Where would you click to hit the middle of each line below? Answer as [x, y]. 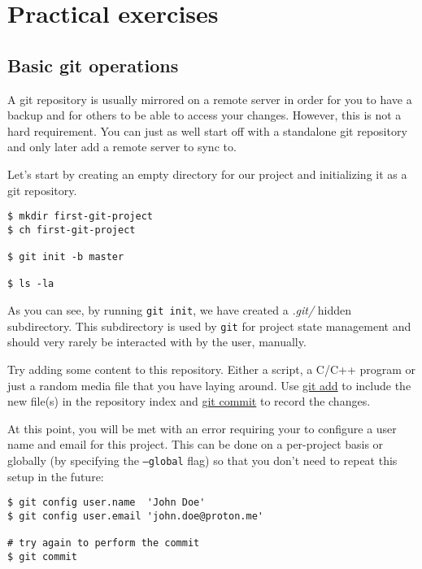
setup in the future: [56, 476]
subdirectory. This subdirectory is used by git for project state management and [209, 326]
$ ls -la [31, 284]
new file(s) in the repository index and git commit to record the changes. [189, 401]
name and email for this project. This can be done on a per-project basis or [196, 444]
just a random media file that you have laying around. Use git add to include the [209, 385]
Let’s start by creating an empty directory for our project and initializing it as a [207, 174]
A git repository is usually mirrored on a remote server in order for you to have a [210, 99]
